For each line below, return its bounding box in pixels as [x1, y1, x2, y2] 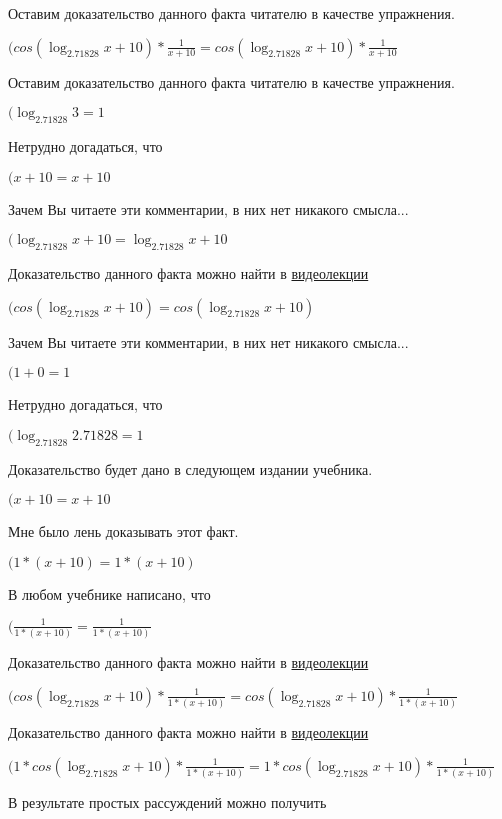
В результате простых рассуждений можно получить [8, 792, 327, 813]
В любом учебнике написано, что [8, 583, 211, 604]
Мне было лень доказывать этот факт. [8, 521, 239, 542]
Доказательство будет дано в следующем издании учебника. [8, 458, 373, 479]
